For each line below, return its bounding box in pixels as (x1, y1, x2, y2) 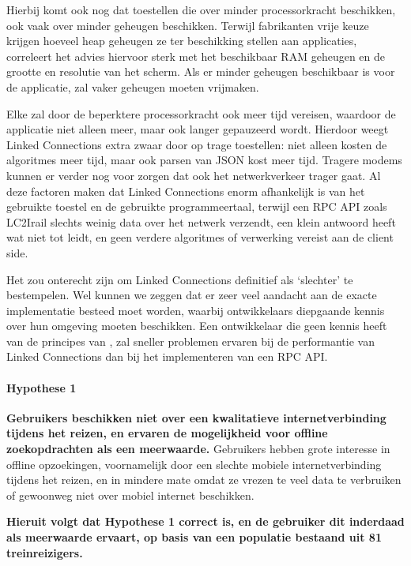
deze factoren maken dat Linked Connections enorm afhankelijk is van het (6, 182, 365, 199)
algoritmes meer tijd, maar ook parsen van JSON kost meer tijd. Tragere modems (6, 152, 402, 168)
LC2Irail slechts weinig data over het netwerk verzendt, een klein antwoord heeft (6, 213, 396, 230)
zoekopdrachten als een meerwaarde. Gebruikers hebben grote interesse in (6, 440, 390, 457)
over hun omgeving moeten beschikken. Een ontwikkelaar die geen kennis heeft (6, 317, 387, 334)
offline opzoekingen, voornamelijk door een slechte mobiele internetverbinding (6, 455, 382, 472)
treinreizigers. (6, 544, 83, 560)
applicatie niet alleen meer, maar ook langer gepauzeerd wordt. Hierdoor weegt (6, 121, 389, 137)
